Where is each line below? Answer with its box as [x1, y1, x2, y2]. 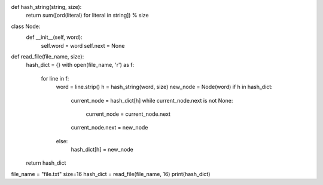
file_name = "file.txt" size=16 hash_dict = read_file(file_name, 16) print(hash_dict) [11, 170, 211, 177]
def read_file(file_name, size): [11, 53, 84, 60]
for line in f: [41, 75, 69, 82]
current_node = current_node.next [86, 110, 170, 118]
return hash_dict [26, 159, 66, 166]
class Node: [11, 23, 41, 30]
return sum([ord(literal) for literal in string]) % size [26, 12, 149, 19]
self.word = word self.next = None [41, 42, 125, 49]
